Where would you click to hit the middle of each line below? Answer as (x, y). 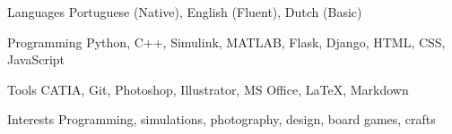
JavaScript (36, 59)
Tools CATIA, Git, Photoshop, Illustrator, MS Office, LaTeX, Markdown (208, 89)
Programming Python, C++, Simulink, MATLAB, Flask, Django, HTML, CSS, (226, 42)
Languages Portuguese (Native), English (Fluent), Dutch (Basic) (185, 12)
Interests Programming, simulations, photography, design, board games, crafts (222, 119)
